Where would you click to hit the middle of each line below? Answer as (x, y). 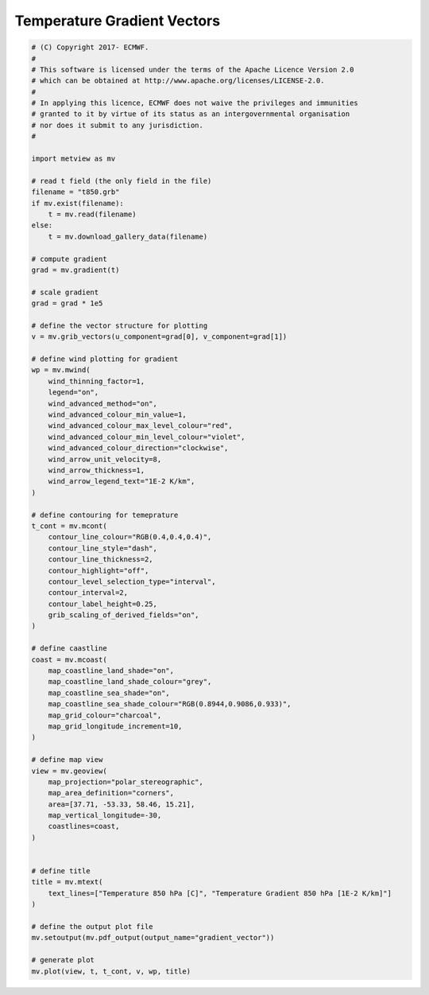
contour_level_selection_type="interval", (132, 581)
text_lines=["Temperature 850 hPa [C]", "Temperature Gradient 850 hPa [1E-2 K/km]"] (220, 893)
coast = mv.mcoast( (69, 659)
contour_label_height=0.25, (103, 604)
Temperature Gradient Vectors (118, 21)
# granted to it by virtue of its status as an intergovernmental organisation (191, 114)
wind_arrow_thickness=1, (97, 470)
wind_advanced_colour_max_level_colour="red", (141, 426)
